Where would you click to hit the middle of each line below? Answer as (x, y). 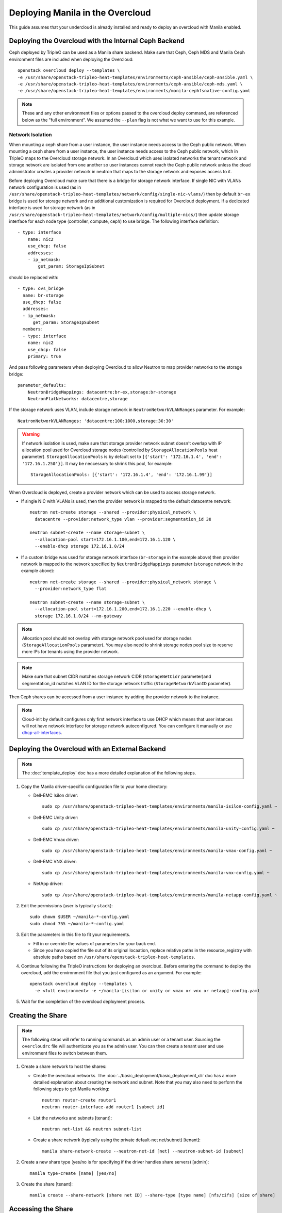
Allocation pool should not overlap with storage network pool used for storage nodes (107, 638)
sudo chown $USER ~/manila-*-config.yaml (80, 917)
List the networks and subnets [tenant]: (73, 1118)
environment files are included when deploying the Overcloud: (71, 59)
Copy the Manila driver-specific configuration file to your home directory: (94, 787)
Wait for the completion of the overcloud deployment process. (83, 1001)
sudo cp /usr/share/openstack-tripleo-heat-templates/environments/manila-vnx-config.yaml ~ (156, 873)
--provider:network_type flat (71, 589)
